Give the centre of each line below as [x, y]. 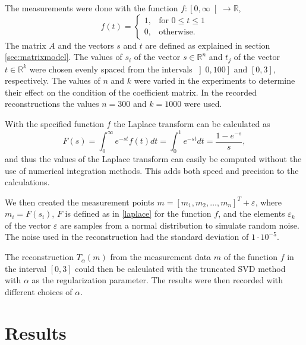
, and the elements [252, 213]
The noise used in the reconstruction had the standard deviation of [127, 237]
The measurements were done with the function [92, 8]
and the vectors [86, 45]
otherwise [176, 32]
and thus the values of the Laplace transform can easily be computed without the [153, 158]
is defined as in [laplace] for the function [138, 213]
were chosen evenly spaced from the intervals [111, 69]
